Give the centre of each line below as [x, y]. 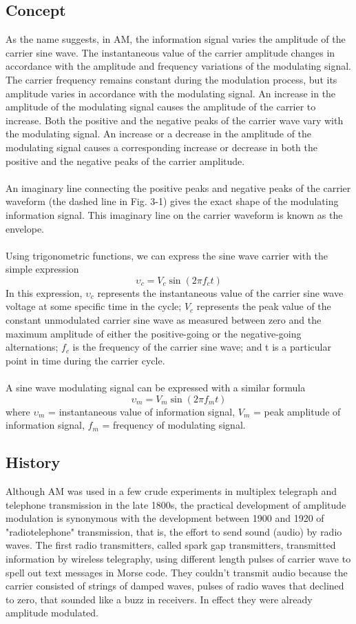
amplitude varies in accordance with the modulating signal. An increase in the [171, 93]
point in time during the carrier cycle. [85, 360]
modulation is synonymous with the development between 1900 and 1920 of [165, 518]
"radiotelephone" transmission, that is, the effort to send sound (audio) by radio [174, 531]
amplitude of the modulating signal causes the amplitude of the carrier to [161, 107]
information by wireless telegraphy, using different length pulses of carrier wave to [178, 558]
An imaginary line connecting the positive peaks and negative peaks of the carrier [178, 187]
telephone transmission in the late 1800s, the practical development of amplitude [176, 504]
